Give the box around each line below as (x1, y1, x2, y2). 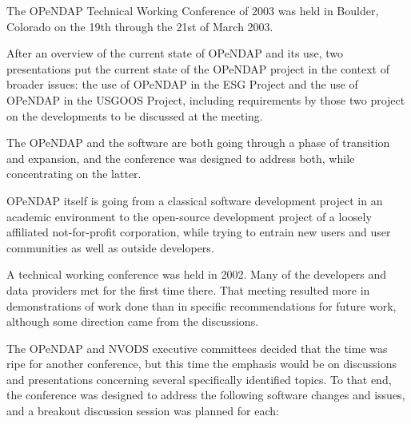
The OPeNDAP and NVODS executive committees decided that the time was (6, 339, 388, 356)
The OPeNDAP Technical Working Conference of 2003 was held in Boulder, (6, 2, 379, 18)
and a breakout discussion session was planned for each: (6, 402, 279, 419)
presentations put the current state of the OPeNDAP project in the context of (6, 60, 389, 77)
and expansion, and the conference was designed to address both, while (6, 149, 355, 166)
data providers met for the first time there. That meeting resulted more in (6, 281, 370, 298)
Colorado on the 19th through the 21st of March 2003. (6, 18, 273, 34)
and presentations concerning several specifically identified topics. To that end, (6, 371, 392, 387)
